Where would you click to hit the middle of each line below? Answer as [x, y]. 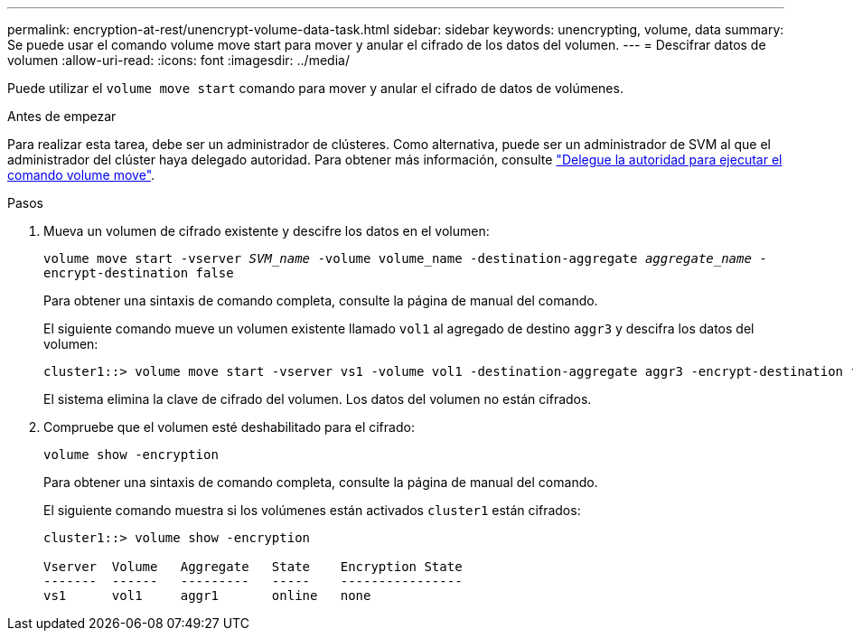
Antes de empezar [62, 116]
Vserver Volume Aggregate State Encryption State [253, 567]
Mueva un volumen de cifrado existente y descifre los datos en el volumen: [267, 231]
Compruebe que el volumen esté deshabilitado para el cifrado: [229, 427]
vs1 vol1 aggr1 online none [207, 596]
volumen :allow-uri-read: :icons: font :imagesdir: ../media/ [178, 60]
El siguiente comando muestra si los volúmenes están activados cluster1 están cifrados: [312, 510]
